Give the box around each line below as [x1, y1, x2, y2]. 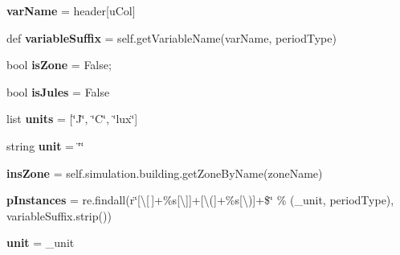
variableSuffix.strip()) [6, 207, 112, 224]
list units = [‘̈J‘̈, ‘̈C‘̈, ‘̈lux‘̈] [6, 110, 138, 127]
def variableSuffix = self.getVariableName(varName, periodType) [6, 29, 337, 46]
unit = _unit [6, 234, 75, 251]
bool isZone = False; [6, 56, 112, 73]
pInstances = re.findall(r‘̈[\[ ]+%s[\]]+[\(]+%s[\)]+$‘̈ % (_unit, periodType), [6, 191, 394, 208]
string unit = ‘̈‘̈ [6, 137, 84, 154]
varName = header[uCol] [6, 2, 136, 19]
